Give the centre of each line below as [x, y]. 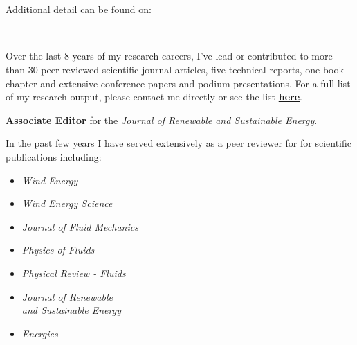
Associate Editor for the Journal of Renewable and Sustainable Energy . [162, 120]
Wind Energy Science [67, 203]
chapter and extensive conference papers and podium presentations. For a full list [178, 83]
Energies [40, 333]
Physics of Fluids [58, 250]
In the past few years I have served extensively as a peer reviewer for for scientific [178, 143]
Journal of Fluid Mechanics [80, 226]
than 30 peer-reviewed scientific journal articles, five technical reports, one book [175, 69]
